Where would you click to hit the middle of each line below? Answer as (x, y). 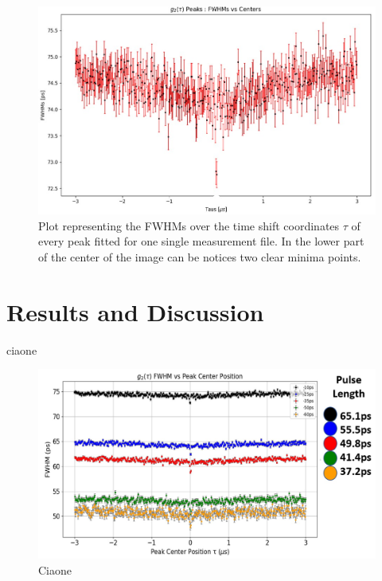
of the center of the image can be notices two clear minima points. (200, 256)
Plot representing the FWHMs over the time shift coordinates (189, 225)
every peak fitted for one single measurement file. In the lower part (201, 241)
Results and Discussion (135, 311)
